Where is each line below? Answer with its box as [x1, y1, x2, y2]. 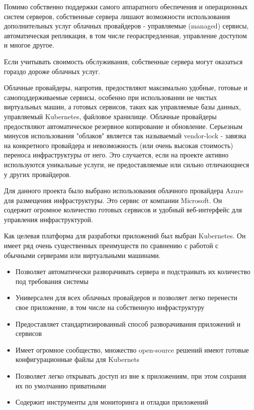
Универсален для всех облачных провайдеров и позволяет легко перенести [15, 292, 237, 303]
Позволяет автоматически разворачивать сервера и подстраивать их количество [15, 266, 251, 277]
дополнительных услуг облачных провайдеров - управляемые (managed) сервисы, [4, 21, 249, 31]
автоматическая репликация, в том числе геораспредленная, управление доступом [4, 30, 247, 40]
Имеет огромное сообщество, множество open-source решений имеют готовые [15, 344, 249, 355]
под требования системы [15, 276, 89, 286]
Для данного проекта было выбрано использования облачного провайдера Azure [4, 185, 243, 196]
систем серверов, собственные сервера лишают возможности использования [4, 11, 230, 21]
